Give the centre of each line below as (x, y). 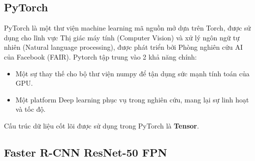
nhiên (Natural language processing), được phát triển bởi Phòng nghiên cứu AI (124, 47)
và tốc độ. (31, 109)
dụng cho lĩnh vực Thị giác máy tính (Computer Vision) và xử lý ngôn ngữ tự (122, 37)
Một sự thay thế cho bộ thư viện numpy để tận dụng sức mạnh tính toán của (132, 73)
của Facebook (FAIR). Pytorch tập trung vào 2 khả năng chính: (100, 56)
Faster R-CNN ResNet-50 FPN (86, 152)
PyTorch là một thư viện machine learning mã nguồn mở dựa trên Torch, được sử (127, 28)
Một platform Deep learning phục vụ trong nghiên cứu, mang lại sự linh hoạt (132, 99)
